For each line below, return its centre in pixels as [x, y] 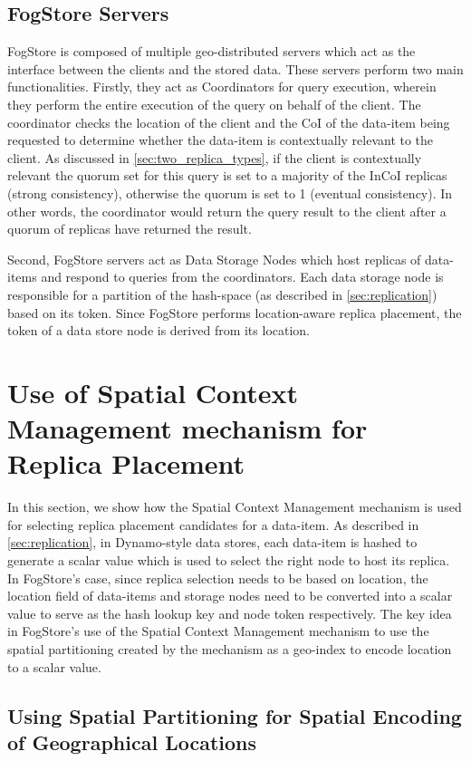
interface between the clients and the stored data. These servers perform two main [235, 68]
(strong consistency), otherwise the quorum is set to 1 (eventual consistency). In [230, 193]
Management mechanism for [187, 428]
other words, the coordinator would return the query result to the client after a [227, 211]
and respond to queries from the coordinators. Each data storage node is [242, 277]
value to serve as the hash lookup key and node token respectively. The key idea [230, 613]
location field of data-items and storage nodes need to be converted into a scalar [230, 596]
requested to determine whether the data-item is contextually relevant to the [221, 140]
